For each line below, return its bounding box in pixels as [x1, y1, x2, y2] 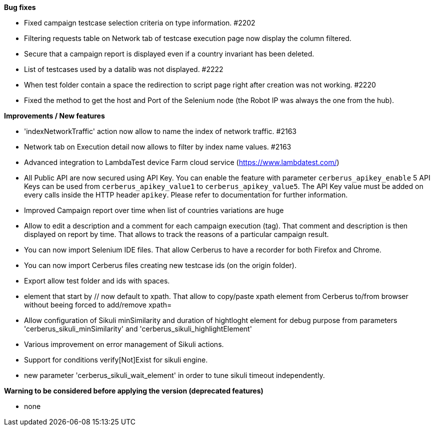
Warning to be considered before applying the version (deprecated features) [4, 386, 263, 395]
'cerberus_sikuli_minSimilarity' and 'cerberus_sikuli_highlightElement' [24, 324, 252, 333]
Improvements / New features [4, 111, 105, 120]
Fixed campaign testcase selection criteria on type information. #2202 [24, 18, 255, 27]
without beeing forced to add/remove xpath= [24, 300, 172, 309]
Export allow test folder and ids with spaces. [24, 276, 170, 285]
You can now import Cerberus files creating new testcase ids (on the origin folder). [24, 261, 296, 269]
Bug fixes [4, 3, 36, 11]
